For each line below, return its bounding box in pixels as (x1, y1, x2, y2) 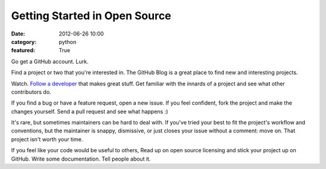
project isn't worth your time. (11, 135, 83, 143)
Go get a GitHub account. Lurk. (11, 58, 89, 65)
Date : (11, 30, 25, 37)
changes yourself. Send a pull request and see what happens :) (11, 108, 168, 115)
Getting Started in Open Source (11, 9, 171, 22)
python (59, 38, 77, 45)
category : (11, 38, 37, 45)
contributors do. (11, 88, 51, 96)
